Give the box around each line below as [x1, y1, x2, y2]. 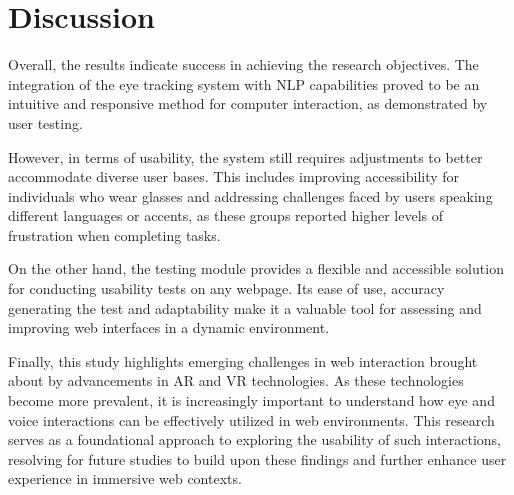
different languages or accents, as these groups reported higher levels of [8, 205, 444, 226]
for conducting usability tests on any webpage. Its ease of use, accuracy [8, 278, 445, 299]
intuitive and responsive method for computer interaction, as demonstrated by [8, 93, 488, 114]
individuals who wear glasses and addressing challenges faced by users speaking [8, 185, 493, 206]
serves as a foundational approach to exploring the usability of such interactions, [8, 429, 501, 450]
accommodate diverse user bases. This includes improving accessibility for [8, 166, 460, 187]
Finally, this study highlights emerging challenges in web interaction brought [8, 350, 478, 371]
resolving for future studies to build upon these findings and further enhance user [8, 448, 507, 469]
